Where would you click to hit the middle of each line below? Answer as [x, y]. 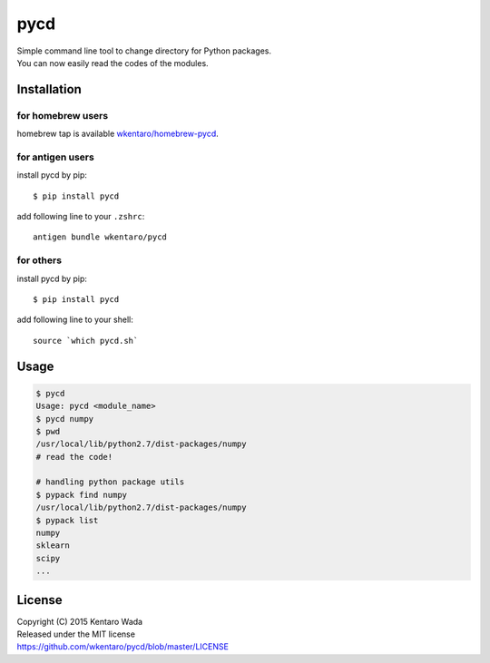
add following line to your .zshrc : [81, 217]
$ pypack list [67, 520]
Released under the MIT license [76, 634]
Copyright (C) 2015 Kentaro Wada [80, 621]
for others [39, 260]
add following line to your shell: [75, 320]
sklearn [53, 546]
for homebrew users [63, 115]
